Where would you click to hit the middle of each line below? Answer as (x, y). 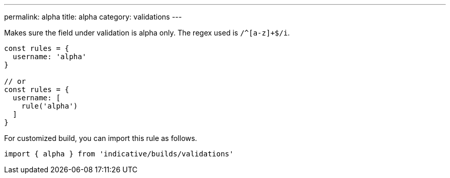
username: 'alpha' (50, 57)
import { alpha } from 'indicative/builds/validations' (119, 154)
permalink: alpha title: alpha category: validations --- (93, 17)
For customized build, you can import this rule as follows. (101, 138)
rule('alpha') (50, 106)
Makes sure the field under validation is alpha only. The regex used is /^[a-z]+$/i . (147, 33)
